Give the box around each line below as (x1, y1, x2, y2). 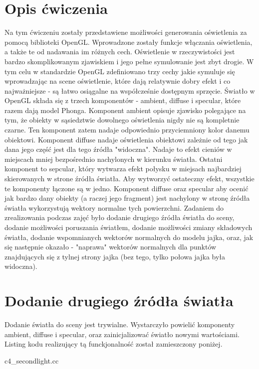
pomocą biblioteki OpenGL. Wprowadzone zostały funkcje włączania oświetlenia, (4, 36, 253, 47)
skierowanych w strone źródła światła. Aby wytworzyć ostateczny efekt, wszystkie (4, 173, 255, 184)
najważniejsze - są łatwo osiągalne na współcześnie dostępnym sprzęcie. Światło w (4, 85, 255, 96)
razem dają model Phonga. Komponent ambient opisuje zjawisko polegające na (4, 105, 246, 115)
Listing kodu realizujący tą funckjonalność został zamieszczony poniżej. (4, 339, 223, 349)
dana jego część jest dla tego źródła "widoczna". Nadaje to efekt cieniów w (4, 144, 232, 154)
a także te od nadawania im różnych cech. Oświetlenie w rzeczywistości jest (4, 46, 235, 57)
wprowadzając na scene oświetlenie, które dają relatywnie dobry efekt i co (4, 76, 231, 86)
